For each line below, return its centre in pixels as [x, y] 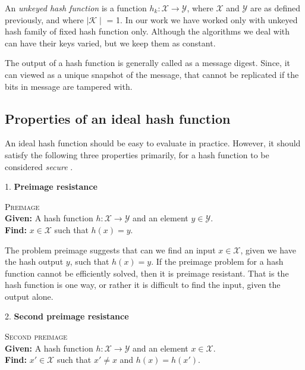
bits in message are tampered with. [69, 86]
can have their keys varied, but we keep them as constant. [110, 43]
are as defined [275, 8]
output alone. [29, 296]
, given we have [268, 250]
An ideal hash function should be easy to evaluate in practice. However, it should [153, 143]
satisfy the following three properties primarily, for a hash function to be [137, 154]
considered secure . [39, 166]
